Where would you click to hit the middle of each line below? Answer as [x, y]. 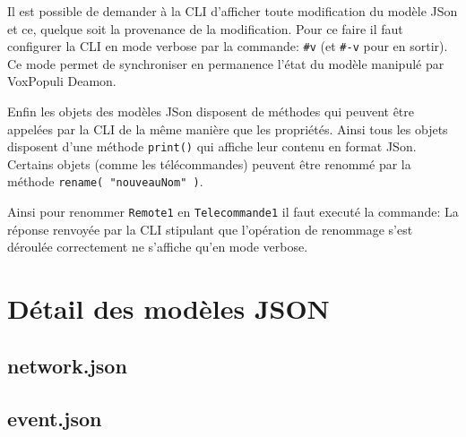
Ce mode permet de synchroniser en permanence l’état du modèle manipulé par [226, 63]
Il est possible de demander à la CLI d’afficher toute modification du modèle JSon [233, 11]
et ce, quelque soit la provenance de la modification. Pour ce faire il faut [205, 28]
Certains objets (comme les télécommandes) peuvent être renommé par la [209, 163]
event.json [55, 418]
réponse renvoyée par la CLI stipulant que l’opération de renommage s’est [210, 229]
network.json [67, 365]
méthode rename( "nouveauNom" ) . [105, 181]
